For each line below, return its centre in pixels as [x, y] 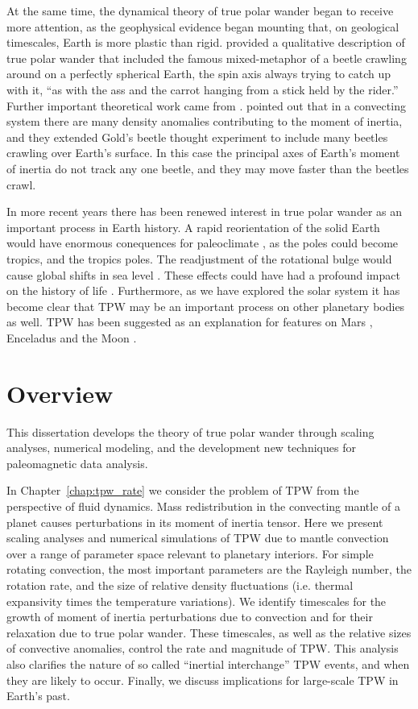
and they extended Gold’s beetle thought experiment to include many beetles [197, 137]
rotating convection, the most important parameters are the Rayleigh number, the [209, 569]
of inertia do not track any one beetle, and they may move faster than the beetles [208, 168]
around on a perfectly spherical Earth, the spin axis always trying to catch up [199, 74]
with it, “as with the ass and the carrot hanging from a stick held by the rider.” [203, 89]
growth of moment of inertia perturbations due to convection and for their [190, 617]
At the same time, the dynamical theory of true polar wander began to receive [200, 10]
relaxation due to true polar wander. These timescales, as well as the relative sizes [209, 632]
